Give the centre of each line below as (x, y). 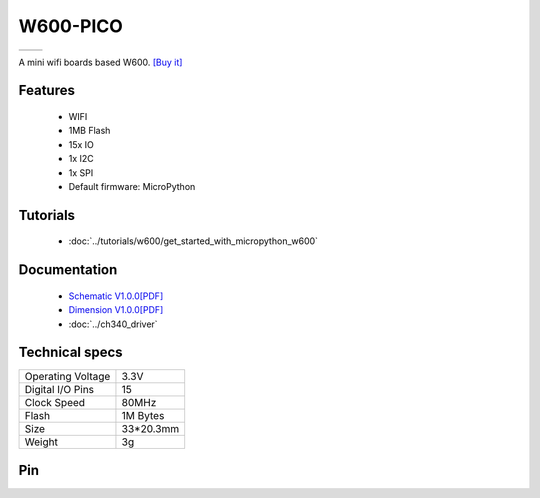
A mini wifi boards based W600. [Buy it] (100, 62)
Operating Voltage (67, 377)
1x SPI (81, 172)
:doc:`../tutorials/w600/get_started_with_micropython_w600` (193, 241)
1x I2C (81, 159)
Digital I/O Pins (59, 390)
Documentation (68, 270)
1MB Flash (89, 131)
